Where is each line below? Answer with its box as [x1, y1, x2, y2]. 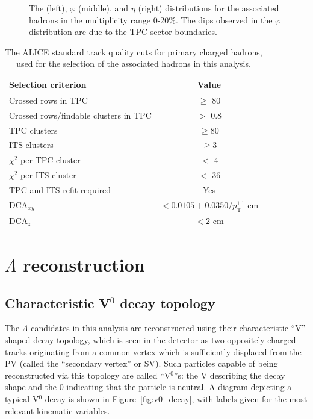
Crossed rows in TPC [9, 93, 88, 106]
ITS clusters [9, 138, 54, 151]
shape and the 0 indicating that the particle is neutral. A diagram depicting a [5, 380, 292, 393]
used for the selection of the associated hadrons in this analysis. [16, 57, 251, 70]
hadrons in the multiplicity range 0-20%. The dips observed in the [29, 13, 273, 26]
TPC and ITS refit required [9, 183, 111, 196]
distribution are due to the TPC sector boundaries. [29, 25, 217, 38]
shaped [5, 334, 31, 346]
